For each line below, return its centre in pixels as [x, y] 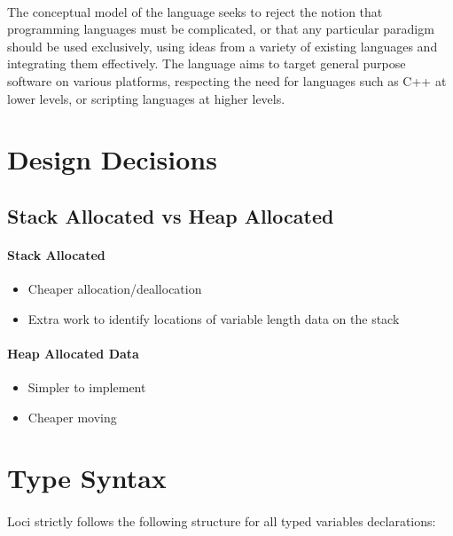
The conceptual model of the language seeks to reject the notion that [195, 11]
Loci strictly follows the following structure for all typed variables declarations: [222, 521]
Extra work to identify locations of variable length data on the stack [214, 318]
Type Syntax [87, 478]
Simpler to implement [87, 387]
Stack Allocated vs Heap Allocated [171, 215]
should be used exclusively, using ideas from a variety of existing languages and [223, 46]
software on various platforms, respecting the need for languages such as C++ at [227, 80]
